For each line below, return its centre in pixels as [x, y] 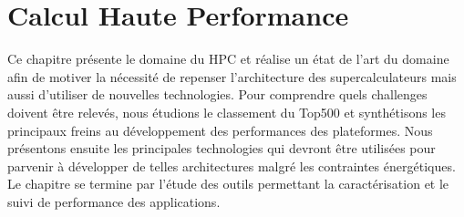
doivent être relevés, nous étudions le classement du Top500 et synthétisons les [227, 112]
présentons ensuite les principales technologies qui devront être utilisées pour [222, 148]
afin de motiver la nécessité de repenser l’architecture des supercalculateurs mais [232, 76]
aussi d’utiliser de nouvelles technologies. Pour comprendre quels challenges [217, 94]
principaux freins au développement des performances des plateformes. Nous [220, 130]
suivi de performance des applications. [114, 201]
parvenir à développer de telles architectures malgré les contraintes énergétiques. [232, 165]
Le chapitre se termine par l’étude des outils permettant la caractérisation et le [228, 184]
